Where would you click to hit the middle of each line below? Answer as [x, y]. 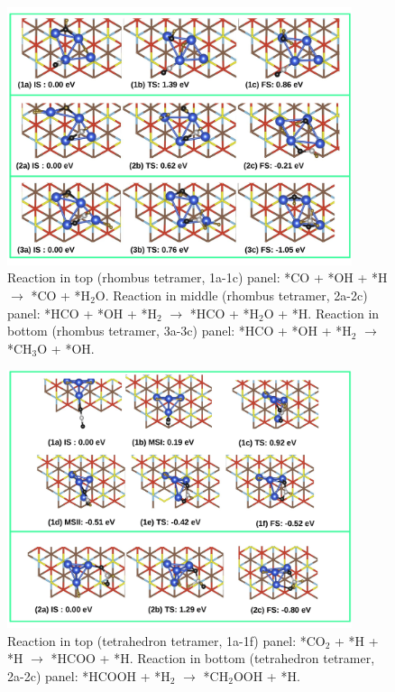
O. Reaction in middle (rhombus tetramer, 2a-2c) [231, 295]
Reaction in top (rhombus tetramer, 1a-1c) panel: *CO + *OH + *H [197, 277]
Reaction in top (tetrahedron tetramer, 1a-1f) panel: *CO [166, 640]
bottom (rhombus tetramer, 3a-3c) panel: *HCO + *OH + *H [179, 331]
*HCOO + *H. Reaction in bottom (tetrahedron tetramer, [213, 658]
